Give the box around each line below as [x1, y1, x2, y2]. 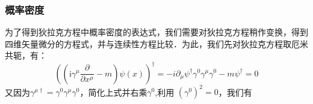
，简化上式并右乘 [79, 85, 147, 97]
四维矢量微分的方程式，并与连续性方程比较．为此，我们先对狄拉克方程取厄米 [5, 37, 308, 50]
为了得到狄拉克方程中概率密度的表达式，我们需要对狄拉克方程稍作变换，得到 [5, 26, 308, 38]
